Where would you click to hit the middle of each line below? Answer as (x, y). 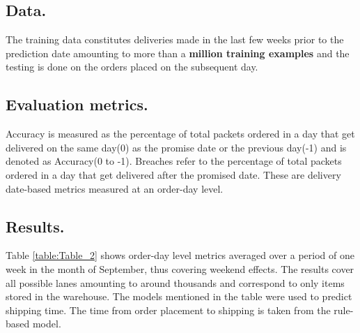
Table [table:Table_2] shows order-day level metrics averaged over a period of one (180, 255)
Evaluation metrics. (77, 104)
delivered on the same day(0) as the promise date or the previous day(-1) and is (176, 147)
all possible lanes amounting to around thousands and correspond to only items (175, 282)
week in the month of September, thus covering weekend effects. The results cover (180, 268)
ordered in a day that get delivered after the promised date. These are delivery (173, 174)
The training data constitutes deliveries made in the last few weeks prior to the (175, 39)
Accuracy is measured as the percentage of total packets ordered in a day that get (180, 134)
